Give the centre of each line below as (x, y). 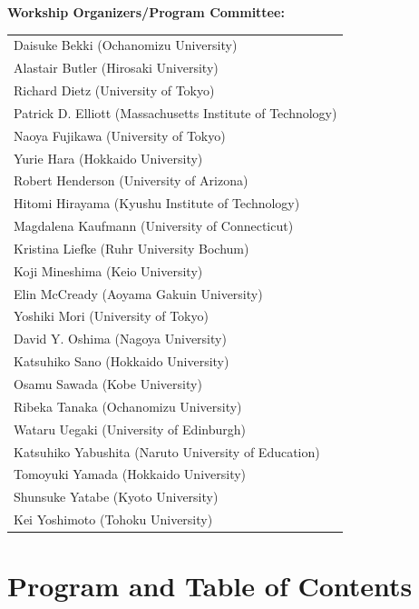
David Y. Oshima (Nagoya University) (120, 339)
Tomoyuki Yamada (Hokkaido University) (130, 474)
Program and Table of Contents (210, 586)
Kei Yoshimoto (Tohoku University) (113, 519)
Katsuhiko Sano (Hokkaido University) (122, 361)
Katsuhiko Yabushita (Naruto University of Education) (167, 451)
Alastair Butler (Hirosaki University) (116, 68)
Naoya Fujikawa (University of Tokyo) (120, 135)
